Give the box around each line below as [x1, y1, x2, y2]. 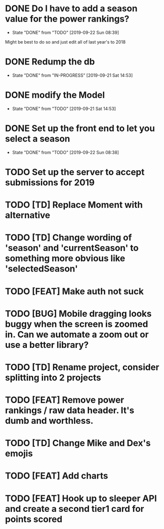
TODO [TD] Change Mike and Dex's [5, 437, 151, 449]
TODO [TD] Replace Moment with [5, 199, 143, 210]
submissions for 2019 [5, 177, 95, 188]
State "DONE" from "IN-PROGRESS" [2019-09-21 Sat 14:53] [12, 72, 133, 78]
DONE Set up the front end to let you [5, 123, 155, 134]
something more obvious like [5, 253, 126, 264]
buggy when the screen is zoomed [5, 319, 148, 329]
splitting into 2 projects [5, 372, 101, 383]
